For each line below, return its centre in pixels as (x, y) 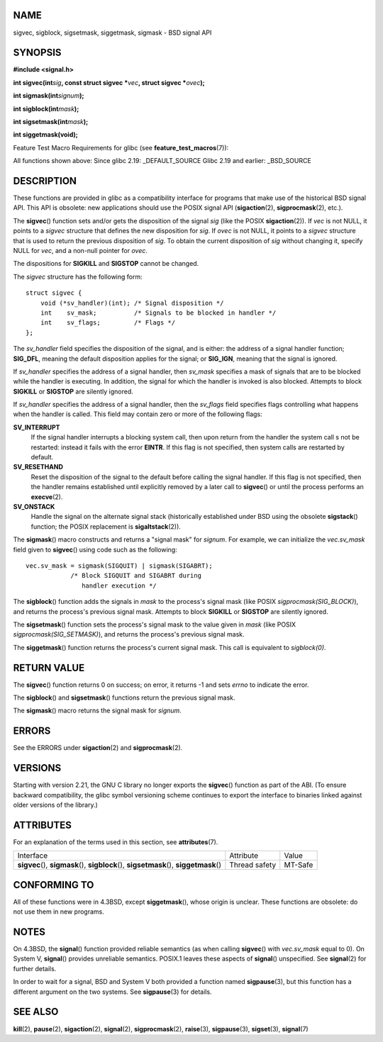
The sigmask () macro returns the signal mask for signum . (98, 711)
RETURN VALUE (49, 667)
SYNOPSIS (37, 53)
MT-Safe (299, 865)
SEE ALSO (36, 1012)
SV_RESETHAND (38, 467)
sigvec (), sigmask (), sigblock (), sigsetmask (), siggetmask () (120, 865)
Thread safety (253, 865)
